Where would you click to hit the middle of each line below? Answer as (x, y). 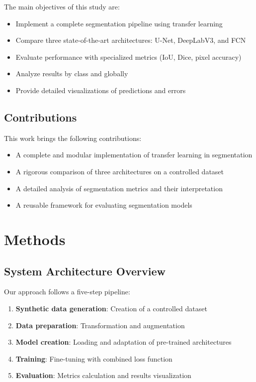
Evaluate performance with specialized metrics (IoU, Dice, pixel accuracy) (128, 57)
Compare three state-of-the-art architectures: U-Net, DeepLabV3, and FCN (131, 40)
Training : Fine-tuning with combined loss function (94, 358)
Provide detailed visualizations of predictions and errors (101, 90)
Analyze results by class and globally (72, 73)
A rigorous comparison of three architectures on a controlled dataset (120, 171)
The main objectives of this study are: (62, 6)
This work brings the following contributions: (73, 138)
